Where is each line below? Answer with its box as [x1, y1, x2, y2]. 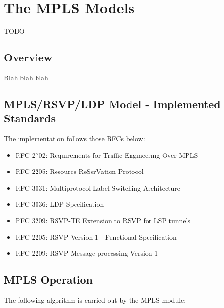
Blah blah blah [4, 72, 48, 82]
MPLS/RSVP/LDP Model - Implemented [4, 96, 221, 111]
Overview [4, 50, 53, 65]
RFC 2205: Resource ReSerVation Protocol [15, 166, 144, 176]
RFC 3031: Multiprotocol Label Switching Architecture [15, 182, 181, 192]
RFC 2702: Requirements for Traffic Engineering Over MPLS [15, 150, 198, 160]
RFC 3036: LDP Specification [15, 199, 104, 209]
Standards [4, 111, 56, 126]
